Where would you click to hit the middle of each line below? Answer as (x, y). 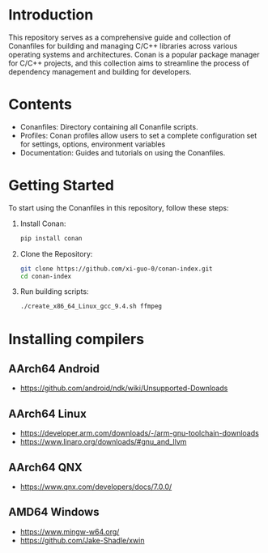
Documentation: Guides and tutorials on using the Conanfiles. (123, 152)
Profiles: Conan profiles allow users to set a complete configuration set (138, 135)
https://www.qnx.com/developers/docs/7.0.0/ (96, 487)
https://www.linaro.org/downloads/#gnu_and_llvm (103, 442)
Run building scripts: (54, 291)
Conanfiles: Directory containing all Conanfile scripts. (109, 126)
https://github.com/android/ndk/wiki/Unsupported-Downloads (124, 388)
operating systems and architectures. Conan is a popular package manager (134, 54)
